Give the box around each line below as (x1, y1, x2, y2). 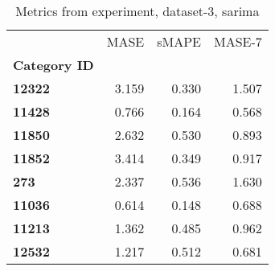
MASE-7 (214, 32, 262, 51)
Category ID (13, 55, 94, 74)
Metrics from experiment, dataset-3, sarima (15, 2, 260, 20)
